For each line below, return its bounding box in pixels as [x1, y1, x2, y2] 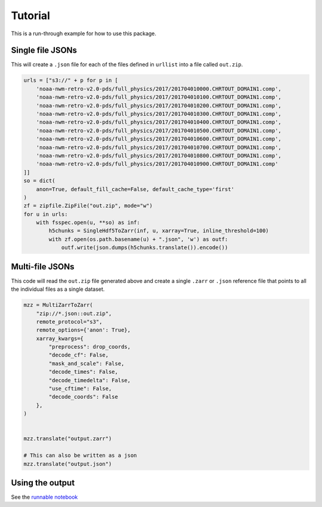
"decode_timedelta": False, [48, 377, 131, 383]
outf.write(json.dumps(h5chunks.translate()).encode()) [61, 244, 228, 251]
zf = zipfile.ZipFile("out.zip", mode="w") [23, 202, 153, 209]
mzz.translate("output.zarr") [23, 435, 112, 442]
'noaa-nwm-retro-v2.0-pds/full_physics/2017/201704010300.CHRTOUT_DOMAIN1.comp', [36, 110, 281, 117]
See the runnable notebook [11, 493, 78, 501]
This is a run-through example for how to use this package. [11, 30, 157, 37]
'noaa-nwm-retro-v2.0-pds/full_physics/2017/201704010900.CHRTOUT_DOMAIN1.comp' [36, 161, 278, 167]
